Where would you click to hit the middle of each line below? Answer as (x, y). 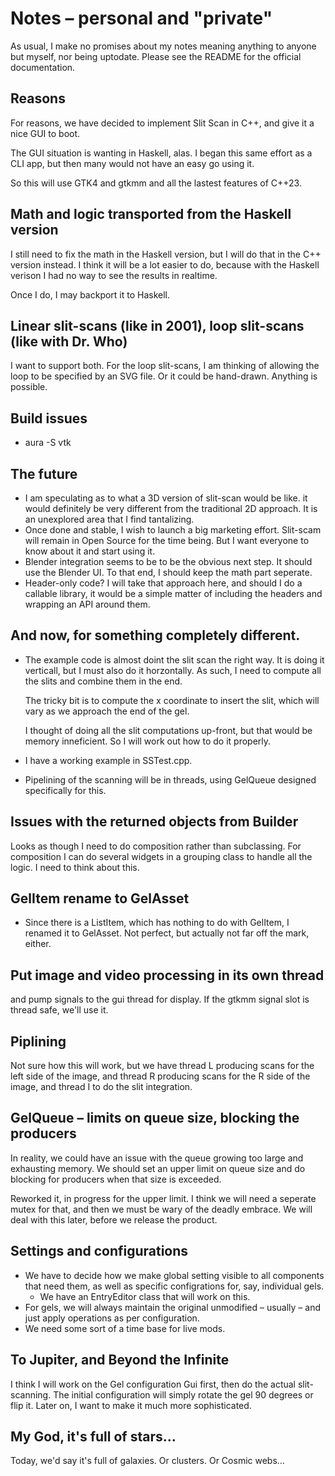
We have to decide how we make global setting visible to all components (174, 1275)
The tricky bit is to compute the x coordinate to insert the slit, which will (172, 700)
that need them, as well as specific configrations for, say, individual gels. (174, 1286)
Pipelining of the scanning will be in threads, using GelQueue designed (170, 779)
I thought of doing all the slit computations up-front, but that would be (168, 730)
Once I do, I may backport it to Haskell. (90, 294)
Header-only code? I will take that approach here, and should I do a (163, 583)
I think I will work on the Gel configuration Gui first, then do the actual (153, 1384)
